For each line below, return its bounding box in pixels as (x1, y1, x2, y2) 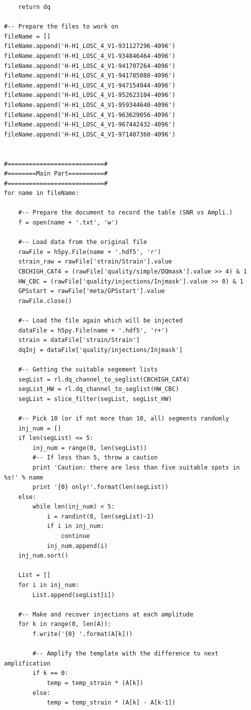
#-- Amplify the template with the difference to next (32, 650, 219, 657)
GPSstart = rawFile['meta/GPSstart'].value (18, 287, 165, 295)
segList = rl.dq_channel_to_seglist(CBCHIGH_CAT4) (18, 375, 190, 383)
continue (61, 532, 90, 540)
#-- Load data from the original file (18, 238, 147, 246)
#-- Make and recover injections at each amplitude (18, 610, 194, 618)
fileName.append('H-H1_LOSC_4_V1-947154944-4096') (4, 81, 176, 89)
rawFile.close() (18, 297, 72, 304)
